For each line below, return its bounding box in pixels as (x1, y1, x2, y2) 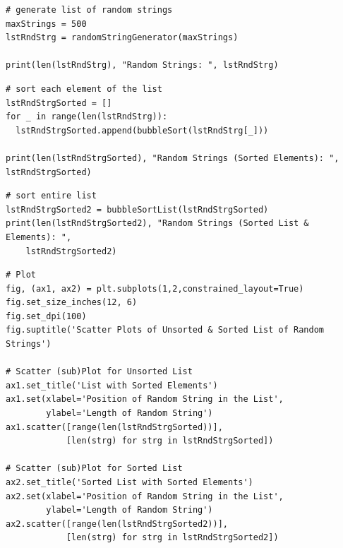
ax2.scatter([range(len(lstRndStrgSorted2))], (6, 518, 228, 529)
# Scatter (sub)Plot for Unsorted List (6, 367, 193, 377)
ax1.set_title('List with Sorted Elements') (6, 380, 218, 391)
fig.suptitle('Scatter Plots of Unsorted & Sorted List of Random (6, 325, 325, 335)
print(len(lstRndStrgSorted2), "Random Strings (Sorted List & (6, 218, 309, 229)
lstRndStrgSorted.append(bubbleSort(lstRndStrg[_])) (16, 125, 269, 136)
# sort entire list (6, 191, 97, 201)
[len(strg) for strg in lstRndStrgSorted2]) (66, 532, 279, 543)
